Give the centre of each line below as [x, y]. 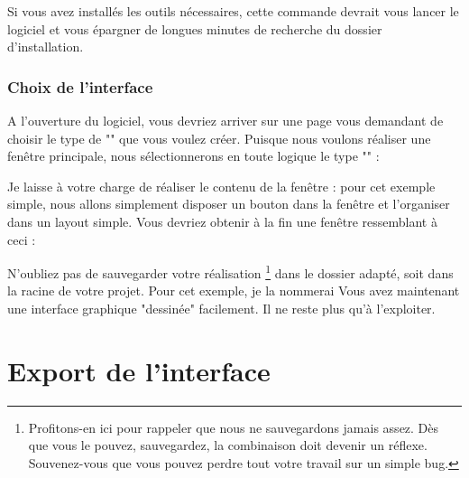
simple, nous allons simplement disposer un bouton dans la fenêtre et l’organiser [229, 204]
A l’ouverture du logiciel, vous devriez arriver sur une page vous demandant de [225, 120]
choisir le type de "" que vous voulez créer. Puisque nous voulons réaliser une [219, 138]
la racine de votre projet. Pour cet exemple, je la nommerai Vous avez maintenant [234, 291]
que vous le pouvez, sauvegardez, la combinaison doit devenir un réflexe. [228, 445]
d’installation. [46, 47]
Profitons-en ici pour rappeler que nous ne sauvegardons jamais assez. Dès [234, 427]
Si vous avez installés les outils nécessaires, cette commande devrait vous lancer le [233, 11]
